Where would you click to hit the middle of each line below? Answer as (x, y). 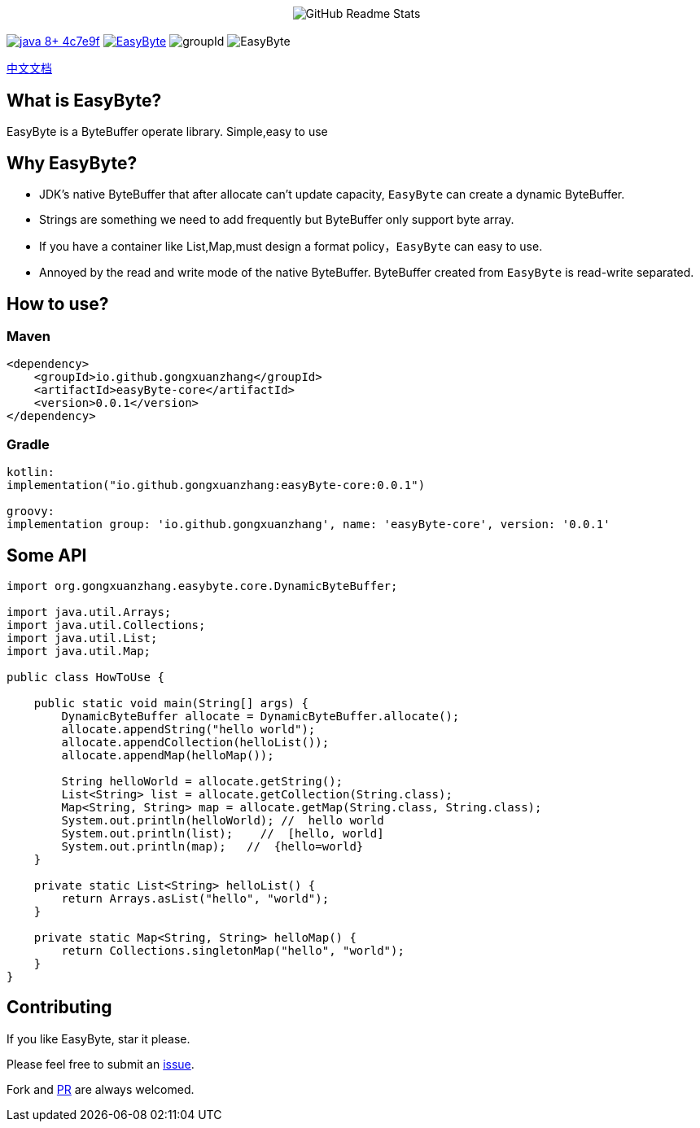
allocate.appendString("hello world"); (188, 729)
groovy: (31, 512)
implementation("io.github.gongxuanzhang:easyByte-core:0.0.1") (216, 485)
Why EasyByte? (72, 163)
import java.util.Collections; (106, 625)
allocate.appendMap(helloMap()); (168, 755)
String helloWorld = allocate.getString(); (202, 781)
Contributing (59, 1008)
